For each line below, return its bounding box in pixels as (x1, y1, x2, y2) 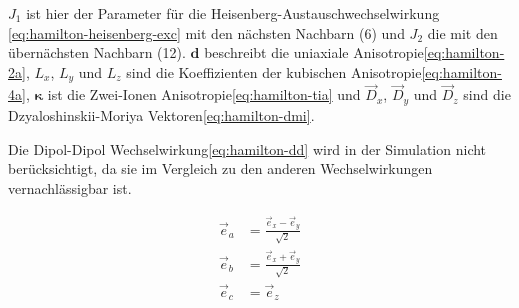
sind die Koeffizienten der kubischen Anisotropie (126, 61, 422, 82)
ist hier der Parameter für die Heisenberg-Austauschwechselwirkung (26, 3, 440, 23)
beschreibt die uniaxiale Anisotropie (204, 42, 424, 63)
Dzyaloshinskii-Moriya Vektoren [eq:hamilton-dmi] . (8, 104, 315, 125)
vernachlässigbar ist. (8, 177, 132, 198)
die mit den (427, 22, 498, 43)
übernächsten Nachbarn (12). (8, 42, 186, 63)
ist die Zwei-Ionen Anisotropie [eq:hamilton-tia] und (47, 84, 361, 105)
